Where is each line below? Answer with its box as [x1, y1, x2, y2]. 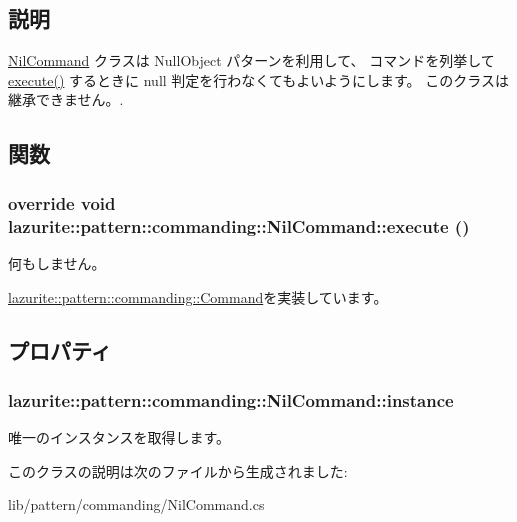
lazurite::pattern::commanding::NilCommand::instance [8, 387, 454, 412]
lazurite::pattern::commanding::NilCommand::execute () [8, 213, 470, 238]
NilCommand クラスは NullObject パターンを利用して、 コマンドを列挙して [8, 50, 495, 71]
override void [8, 190, 116, 215]
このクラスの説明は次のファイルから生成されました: [8, 460, 348, 481]
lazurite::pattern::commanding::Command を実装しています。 [8, 286, 388, 307]
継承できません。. [8, 89, 124, 110]
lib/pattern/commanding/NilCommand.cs [8, 494, 265, 515]
